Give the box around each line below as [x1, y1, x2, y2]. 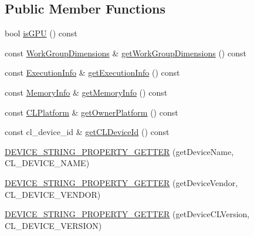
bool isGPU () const [5, 27, 77, 39]
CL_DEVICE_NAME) [5, 157, 90, 169]
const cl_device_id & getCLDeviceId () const [5, 126, 170, 138]
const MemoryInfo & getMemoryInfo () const [5, 86, 168, 98]
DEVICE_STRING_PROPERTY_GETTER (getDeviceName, [5, 145, 234, 157]
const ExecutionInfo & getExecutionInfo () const [5, 66, 180, 79]
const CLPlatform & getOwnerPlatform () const [5, 106, 178, 118]
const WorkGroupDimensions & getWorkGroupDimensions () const [5, 46, 246, 59]
